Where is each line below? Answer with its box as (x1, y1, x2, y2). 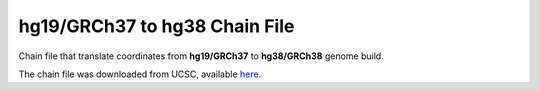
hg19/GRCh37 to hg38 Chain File (18, 15, 295, 37)
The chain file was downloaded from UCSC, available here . (18, 68, 262, 80)
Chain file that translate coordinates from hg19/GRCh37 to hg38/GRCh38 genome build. (18, 50, 384, 62)
